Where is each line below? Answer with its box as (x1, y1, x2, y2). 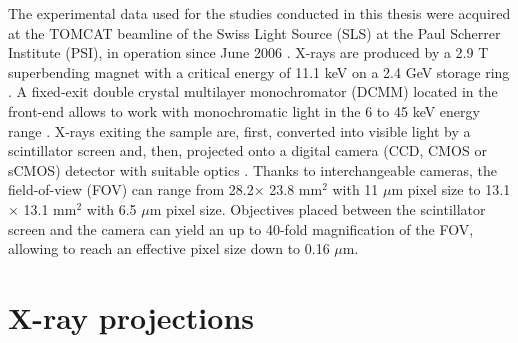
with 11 (332, 179, 379, 200)
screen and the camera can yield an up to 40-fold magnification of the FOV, (8, 218, 474, 239)
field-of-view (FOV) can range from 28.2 (8, 179, 254, 200)
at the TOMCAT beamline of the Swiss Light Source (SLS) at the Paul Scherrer (8, 22, 501, 43)
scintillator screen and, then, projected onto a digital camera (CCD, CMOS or (8, 140, 487, 161)
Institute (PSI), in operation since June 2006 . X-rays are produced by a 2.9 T (8, 42, 489, 63)
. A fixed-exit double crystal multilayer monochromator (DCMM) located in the (8, 81, 498, 102)
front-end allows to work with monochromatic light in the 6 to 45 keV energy (8, 100, 480, 121)
